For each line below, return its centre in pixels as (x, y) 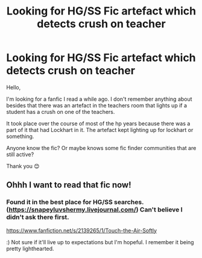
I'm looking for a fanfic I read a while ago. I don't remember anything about (99, 99)
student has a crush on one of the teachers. (61, 112)
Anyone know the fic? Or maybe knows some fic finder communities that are (101, 148)
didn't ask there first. (38, 217)
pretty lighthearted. (30, 248)
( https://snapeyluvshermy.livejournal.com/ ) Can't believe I (94, 210)
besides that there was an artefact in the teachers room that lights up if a (97, 105)
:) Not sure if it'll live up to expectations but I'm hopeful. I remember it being (100, 242)
